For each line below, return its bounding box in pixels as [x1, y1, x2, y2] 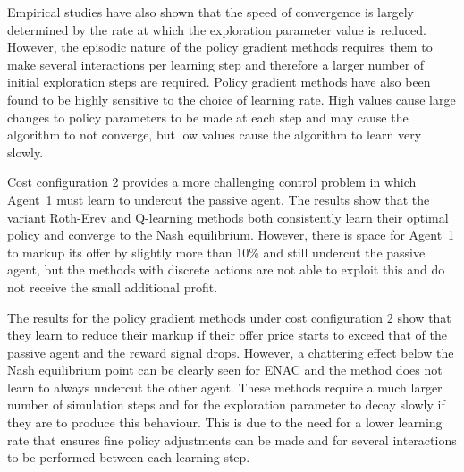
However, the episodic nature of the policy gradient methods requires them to [7, 38, 433, 56]
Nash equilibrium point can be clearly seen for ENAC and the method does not [7, 360, 443, 379]
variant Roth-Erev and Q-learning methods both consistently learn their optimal [7, 207, 449, 226]
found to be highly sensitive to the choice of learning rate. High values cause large [7, 89, 456, 108]
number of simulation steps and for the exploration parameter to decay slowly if [7, 395, 445, 414]
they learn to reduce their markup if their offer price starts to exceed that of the [7, 325, 448, 344]
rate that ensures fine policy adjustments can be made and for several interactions [7, 430, 457, 449]
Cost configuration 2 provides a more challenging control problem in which [7, 173, 417, 191]
